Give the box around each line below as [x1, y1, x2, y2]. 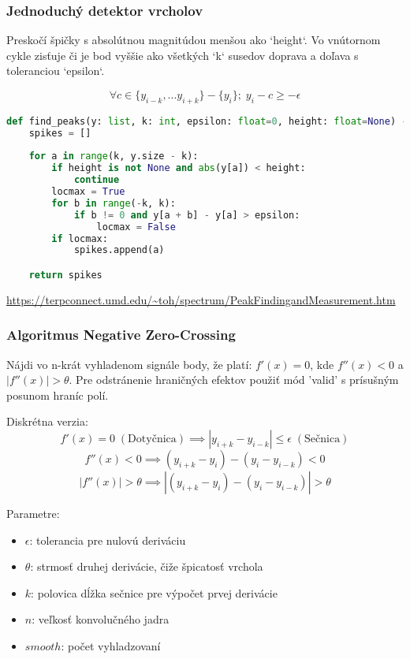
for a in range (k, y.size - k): [28, 151, 199, 162]
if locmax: [51, 233, 108, 244]
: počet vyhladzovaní [61, 637, 161, 653]
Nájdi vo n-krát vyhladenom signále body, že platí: [6, 356, 252, 372]
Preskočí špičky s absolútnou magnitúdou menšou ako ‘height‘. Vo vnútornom [6, 32, 381, 48]
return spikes [28, 269, 102, 281]
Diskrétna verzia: [6, 413, 88, 430]
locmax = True [51, 186, 125, 198]
